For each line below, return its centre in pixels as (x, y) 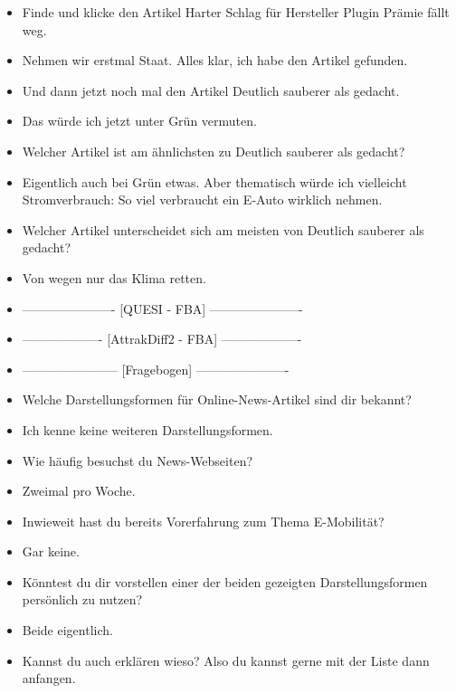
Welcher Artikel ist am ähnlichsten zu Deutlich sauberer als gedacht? (214, 151)
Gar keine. (51, 551)
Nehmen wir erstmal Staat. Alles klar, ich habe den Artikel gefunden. (215, 60)
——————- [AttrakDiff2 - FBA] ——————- (162, 339)
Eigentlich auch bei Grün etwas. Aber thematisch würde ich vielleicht (214, 181)
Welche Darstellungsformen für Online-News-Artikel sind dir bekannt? (217, 399)
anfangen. (49, 678)
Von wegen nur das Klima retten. (114, 277)
